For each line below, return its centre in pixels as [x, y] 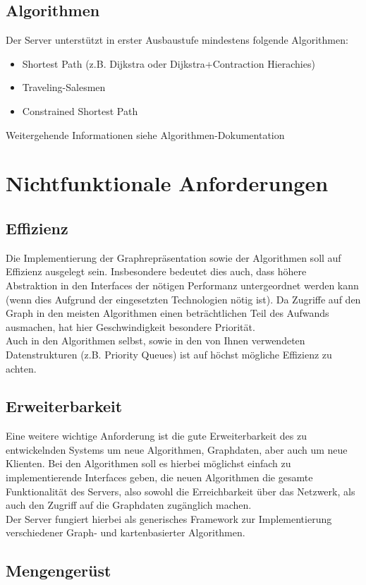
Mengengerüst [59, 571]
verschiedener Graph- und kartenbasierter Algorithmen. [126, 532]
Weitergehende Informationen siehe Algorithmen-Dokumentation [145, 134]
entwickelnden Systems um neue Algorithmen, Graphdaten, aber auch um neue [177, 449]
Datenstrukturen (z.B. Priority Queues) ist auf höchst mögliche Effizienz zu [169, 354]
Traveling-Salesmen [64, 87]
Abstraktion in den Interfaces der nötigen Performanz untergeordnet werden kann [182, 285]
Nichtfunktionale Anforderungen [167, 183]
